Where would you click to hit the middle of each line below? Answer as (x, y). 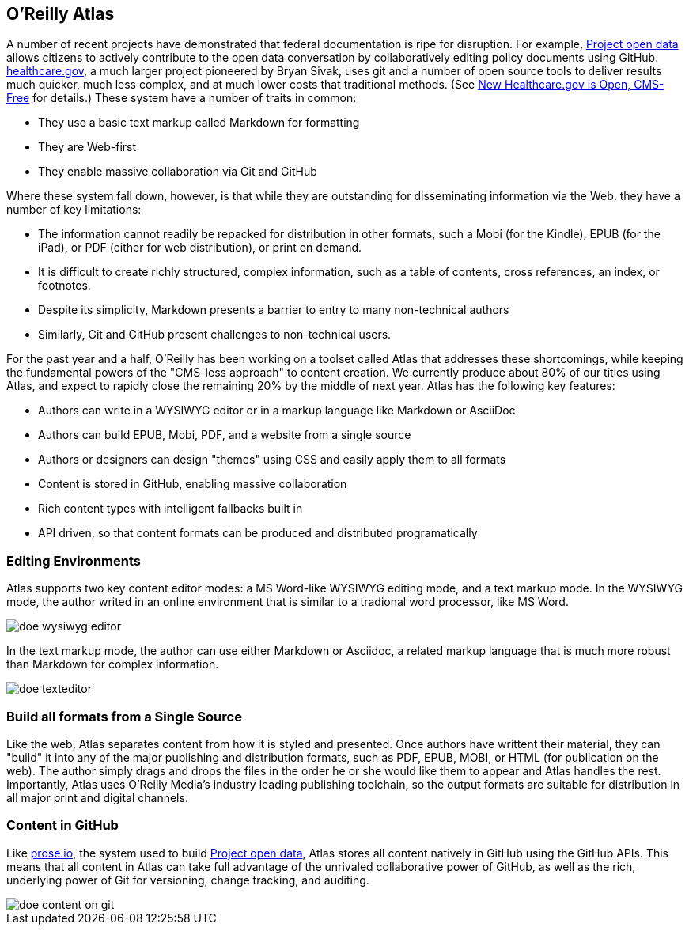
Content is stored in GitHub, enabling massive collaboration (193, 484)
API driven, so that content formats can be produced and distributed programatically (258, 533)
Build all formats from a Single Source (124, 716)
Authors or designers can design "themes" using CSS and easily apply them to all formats (272, 460)
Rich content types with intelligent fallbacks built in (170, 509)
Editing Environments (74, 560)
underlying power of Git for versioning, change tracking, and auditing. (188, 880)
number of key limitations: (74, 210)
